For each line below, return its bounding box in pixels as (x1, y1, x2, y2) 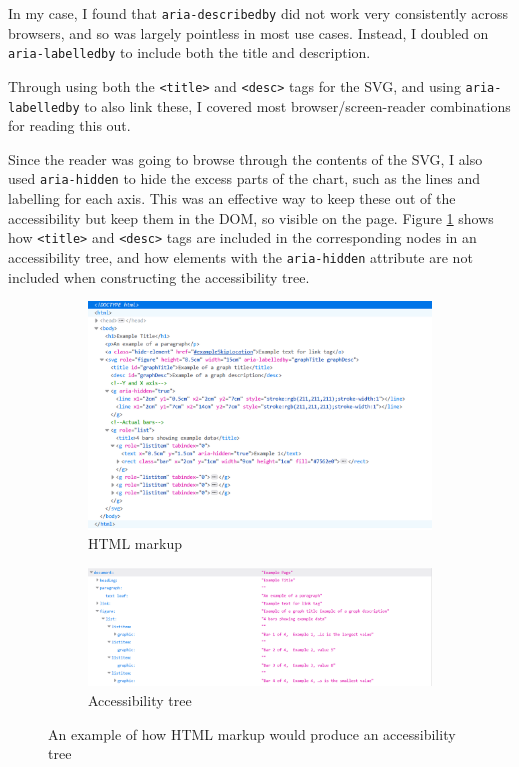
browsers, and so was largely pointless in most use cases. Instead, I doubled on (8, 22, 489, 43)
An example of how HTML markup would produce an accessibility (48, 723, 456, 744)
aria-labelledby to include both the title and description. (8, 42, 371, 63)
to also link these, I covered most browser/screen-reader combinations (84, 95, 511, 116)
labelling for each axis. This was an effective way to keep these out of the (8, 188, 456, 209)
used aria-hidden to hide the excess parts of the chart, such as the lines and (8, 168, 481, 189)
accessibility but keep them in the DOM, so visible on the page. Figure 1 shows (8, 207, 494, 228)
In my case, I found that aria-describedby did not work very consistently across (8, 3, 509, 23)
